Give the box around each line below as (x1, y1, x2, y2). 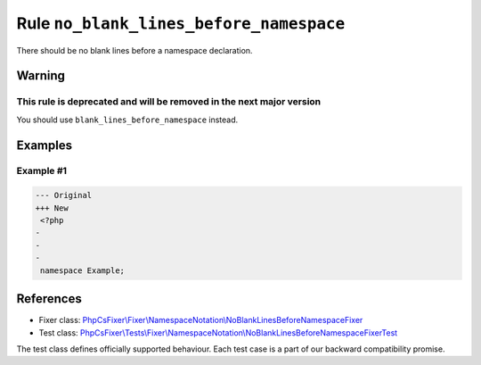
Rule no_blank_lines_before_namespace (16, 13, 346, 33)
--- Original (35, 190, 93, 201)
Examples (16, 137, 73, 153)
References (16, 291, 82, 307)
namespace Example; (40, 265, 125, 276)
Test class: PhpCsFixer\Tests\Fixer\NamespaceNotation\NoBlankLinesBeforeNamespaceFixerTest (38, 327, 398, 338)
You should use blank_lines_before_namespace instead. (16, 114, 239, 125)
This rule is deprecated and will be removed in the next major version (16, 95, 322, 108)
